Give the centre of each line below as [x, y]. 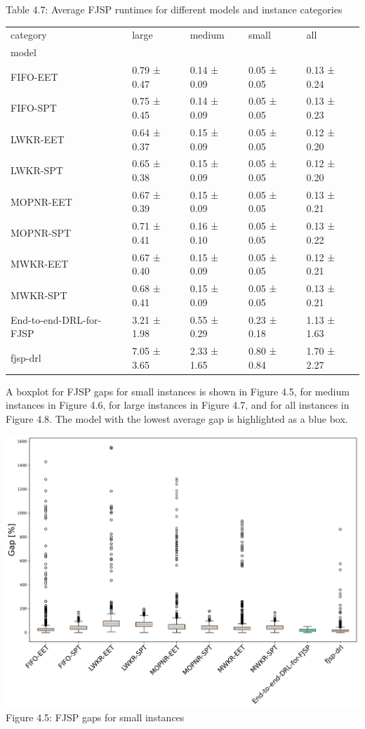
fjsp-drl [26, 357]
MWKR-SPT [39, 295]
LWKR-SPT [37, 170]
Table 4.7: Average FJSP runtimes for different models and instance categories [174, 9]
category [29, 35]
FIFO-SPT [34, 108]
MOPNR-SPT [41, 233]
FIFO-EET [34, 76]
